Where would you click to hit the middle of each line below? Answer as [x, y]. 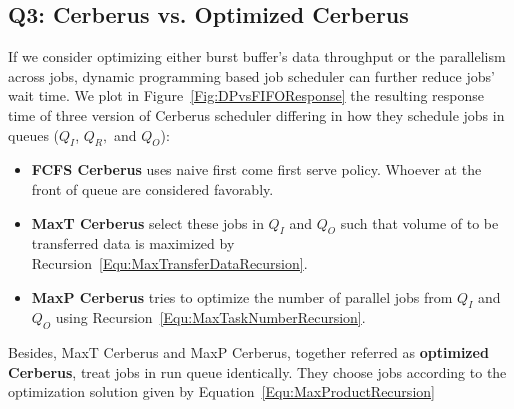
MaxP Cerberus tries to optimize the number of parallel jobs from [242, 296]
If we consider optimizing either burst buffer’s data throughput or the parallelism [257, 56]
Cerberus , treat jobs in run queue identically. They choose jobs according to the [257, 371]
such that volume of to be [419, 222]
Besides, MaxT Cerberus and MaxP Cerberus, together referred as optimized [248, 352]
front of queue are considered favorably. [152, 188]
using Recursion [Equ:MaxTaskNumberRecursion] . [210, 317]
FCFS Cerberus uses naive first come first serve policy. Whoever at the [256, 169]
